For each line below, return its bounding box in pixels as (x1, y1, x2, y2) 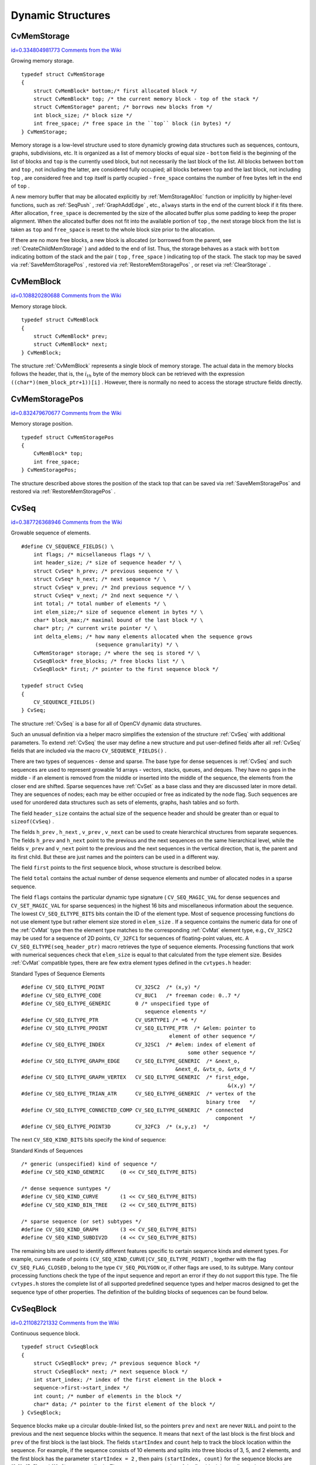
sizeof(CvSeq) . (11, 818, 54, 825)
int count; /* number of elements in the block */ (33, 1392, 182, 1399)
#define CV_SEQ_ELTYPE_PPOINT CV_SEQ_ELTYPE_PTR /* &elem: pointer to (21, 1025, 256, 1031)
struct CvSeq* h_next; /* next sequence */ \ (33, 576, 167, 582)
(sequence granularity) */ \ (95, 642, 178, 648)
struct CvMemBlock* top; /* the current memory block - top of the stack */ (33, 96, 259, 103)
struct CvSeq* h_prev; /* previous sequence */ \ (33, 567, 178, 574)
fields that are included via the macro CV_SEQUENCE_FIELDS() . (11, 747, 167, 754)
